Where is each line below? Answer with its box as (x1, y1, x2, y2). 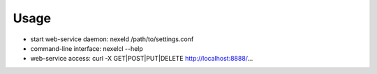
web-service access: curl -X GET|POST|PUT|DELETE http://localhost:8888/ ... (30, 54, 253, 63)
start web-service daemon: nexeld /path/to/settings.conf (30, 35, 194, 43)
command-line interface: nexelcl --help (30, 44, 143, 52)
